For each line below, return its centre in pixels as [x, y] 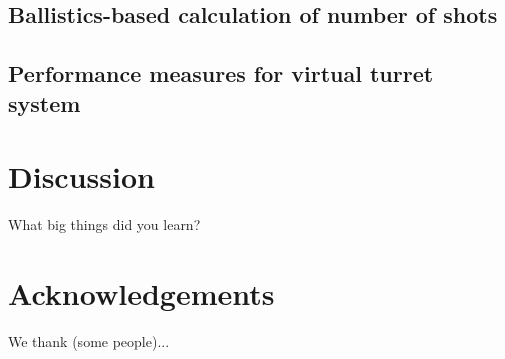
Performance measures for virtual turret [221, 73]
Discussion [81, 176]
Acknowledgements [141, 292]
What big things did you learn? [104, 224]
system [44, 102]
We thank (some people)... [89, 340]
